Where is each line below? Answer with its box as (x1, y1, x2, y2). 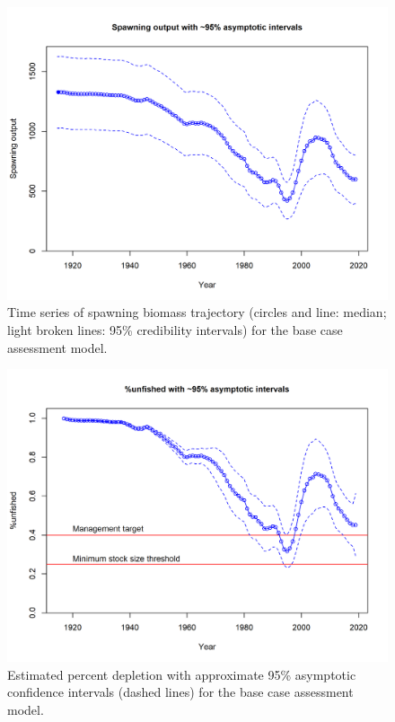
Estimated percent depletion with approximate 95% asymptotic (7, 665, 356, 683)
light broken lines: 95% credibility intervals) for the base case (7, 321, 343, 339)
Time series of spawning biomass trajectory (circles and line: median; (7, 303, 387, 321)
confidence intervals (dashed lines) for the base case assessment (7, 682, 354, 701)
